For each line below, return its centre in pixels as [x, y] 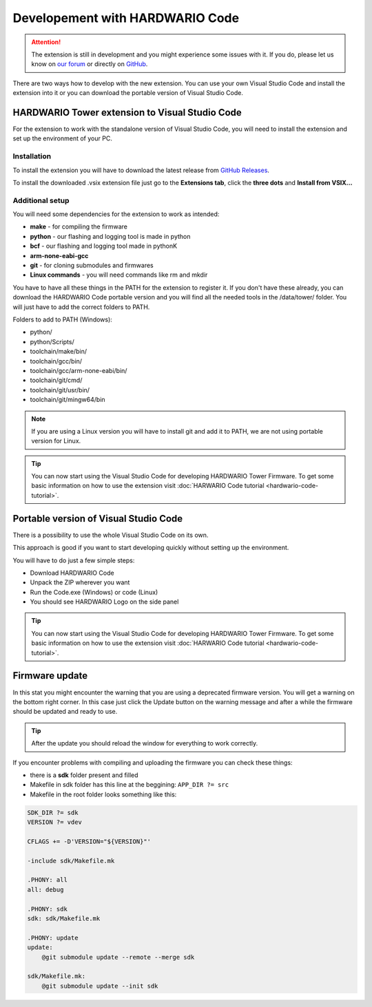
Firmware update [50, 676]
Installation [32, 156]
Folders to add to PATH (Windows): [63, 319]
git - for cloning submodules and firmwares [92, 266]
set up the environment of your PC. [63, 138]
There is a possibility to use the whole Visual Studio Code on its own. [111, 535]
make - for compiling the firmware [79, 226]
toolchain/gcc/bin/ [56, 361]
